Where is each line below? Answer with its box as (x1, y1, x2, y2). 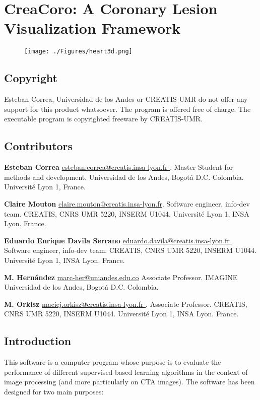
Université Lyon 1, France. (4, 181, 86, 192)
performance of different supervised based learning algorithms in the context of (4, 366, 248, 377)
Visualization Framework (4, 18, 181, 38)
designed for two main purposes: (4, 386, 104, 396)
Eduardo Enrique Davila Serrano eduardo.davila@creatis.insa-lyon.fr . (4, 235, 234, 245)
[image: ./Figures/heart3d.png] (24, 48, 133, 55)
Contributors (4, 138, 73, 154)
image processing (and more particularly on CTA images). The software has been (4, 376, 255, 387)
